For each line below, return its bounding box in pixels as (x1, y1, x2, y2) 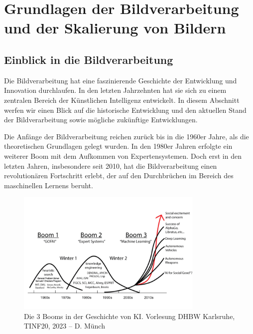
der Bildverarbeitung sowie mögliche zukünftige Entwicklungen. (4, 114, 198, 125)
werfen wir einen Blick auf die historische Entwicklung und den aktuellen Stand (4, 104, 247, 115)
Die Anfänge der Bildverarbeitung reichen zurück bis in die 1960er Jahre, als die (4, 131, 249, 141)
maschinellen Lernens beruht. (4, 180, 93, 190)
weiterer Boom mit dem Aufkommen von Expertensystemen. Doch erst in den (4, 150, 242, 161)
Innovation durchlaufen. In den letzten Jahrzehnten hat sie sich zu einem (4, 85, 227, 95)
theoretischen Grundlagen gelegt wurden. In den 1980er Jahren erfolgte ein (4, 141, 233, 151)
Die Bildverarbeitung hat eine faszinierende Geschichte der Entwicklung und (4, 75, 237, 85)
